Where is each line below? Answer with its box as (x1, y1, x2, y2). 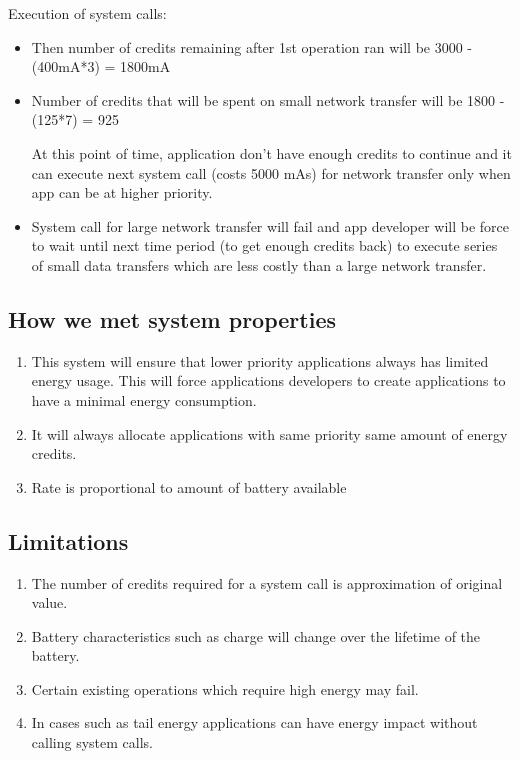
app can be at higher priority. (31, 182, 213, 203)
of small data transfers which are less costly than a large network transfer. (31, 254, 487, 275)
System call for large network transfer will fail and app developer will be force (31, 215, 510, 236)
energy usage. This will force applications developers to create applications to (31, 370, 506, 391)
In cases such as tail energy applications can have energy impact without (31, 712, 478, 733)
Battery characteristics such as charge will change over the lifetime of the (31, 625, 481, 646)
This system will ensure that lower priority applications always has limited (31, 350, 489, 371)
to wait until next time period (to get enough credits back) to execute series (31, 235, 498, 256)
